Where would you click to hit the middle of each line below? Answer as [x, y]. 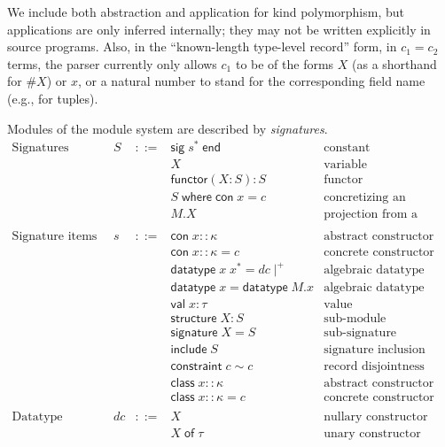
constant [347, 148]
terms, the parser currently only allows [112, 63]
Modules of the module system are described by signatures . [168, 128]
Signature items [55, 237]
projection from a [371, 215]
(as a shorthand [394, 63]
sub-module [355, 319]
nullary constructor [376, 417]
